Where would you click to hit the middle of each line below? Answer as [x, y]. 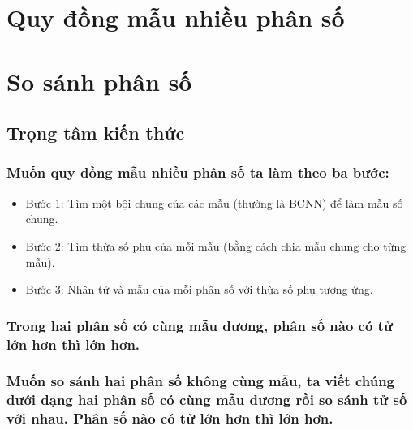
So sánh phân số [99, 81]
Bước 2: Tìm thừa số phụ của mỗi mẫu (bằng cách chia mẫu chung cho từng [216, 245]
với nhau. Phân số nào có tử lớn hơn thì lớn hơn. [170, 418]
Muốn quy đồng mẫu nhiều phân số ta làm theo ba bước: [198, 172]
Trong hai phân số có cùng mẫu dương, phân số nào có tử [200, 325]
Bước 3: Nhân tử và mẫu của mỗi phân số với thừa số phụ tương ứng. [199, 289]
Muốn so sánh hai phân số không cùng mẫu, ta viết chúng [201, 381]
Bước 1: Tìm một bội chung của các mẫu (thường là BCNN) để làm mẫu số [214, 202]
